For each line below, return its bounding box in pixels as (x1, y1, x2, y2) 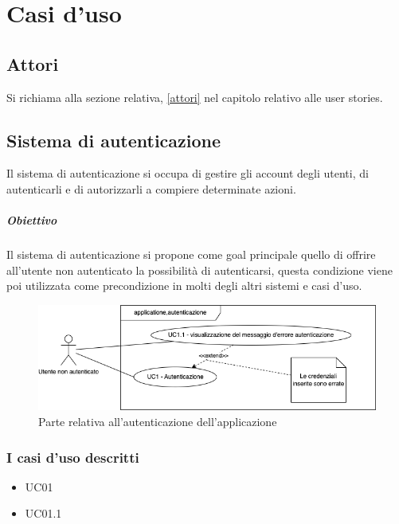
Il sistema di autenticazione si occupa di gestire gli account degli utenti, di (6, 165, 369, 182)
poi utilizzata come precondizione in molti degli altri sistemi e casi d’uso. (6, 277, 362, 294)
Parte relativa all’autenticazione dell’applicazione (38, 413, 277, 430)
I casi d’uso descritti (6, 447, 139, 467)
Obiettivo (6, 212, 57, 229)
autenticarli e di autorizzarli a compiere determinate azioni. (6, 180, 296, 197)
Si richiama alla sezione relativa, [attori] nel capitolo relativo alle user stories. (6, 88, 383, 105)
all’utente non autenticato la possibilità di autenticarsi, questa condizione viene (6, 261, 393, 278)
